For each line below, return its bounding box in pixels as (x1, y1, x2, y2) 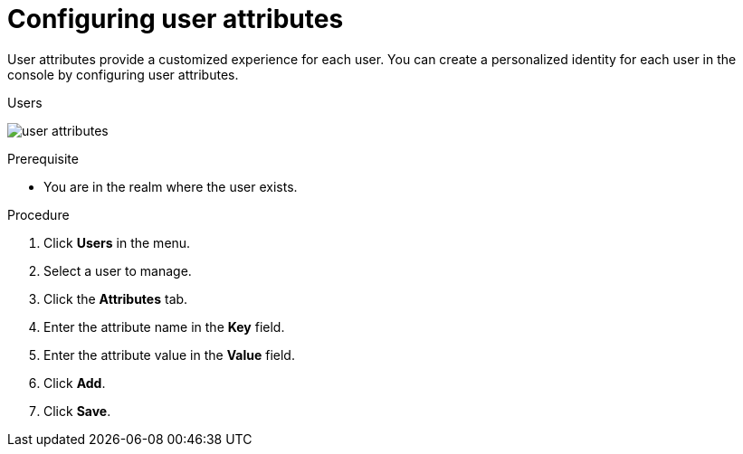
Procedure (7, 206, 70, 222)
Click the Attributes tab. (43, 290, 188, 307)
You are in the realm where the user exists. (43, 178, 298, 194)
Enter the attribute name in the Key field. (43, 318, 285, 335)
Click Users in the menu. (43, 234, 191, 251)
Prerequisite (7, 150, 79, 166)
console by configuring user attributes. (7, 66, 239, 82)
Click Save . (43, 402, 111, 419)
